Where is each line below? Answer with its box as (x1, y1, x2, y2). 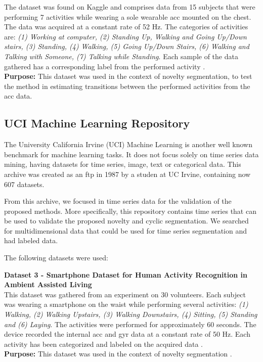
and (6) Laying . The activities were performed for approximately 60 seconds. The (4, 319, 256, 329)
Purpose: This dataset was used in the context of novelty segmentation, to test (4, 71, 252, 81)
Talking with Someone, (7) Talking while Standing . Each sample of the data (4, 51, 238, 61)
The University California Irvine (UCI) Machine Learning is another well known (4, 139, 252, 150)
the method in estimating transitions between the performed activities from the (4, 80, 250, 91)
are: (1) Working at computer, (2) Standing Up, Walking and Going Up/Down (4, 31, 247, 41)
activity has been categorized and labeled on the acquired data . (4, 338, 203, 349)
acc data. (4, 91, 32, 101)
